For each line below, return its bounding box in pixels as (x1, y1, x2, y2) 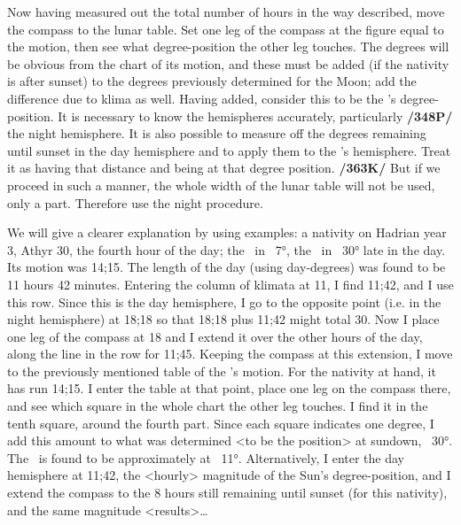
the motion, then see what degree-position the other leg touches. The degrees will (7, 37, 449, 56)
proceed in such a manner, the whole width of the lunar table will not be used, (7, 175, 435, 194)
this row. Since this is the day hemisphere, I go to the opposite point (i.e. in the (7, 292, 441, 311)
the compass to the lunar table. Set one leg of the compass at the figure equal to (7, 19, 444, 38)
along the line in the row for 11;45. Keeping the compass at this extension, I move (7, 344, 453, 363)
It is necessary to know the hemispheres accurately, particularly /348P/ (58, 106, 453, 125)
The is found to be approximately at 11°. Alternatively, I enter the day (7, 448, 405, 467)
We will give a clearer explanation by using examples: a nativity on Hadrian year (7, 223, 447, 242)
